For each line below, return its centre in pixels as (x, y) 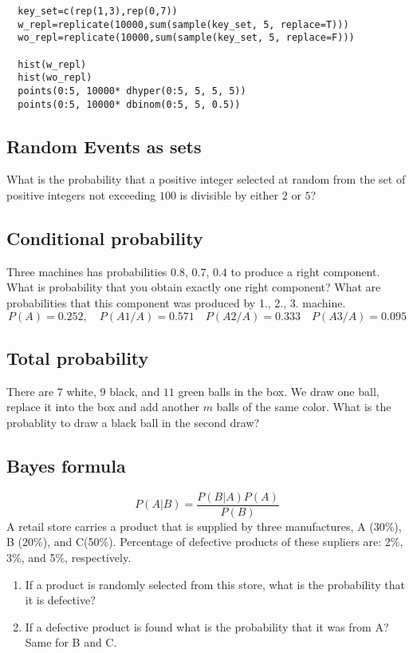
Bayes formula (66, 465)
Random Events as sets (104, 146)
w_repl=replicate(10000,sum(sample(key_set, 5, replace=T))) (183, 24)
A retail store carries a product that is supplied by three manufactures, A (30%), (204, 526)
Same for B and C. (71, 642)
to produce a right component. (305, 271)
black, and (135, 391)
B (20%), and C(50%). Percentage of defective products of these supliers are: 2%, (205, 542)
